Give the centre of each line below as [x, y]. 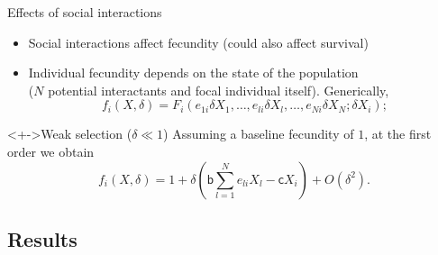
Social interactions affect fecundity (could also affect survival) [198, 42]
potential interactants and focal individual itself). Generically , [219, 90]
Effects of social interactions [85, 12]
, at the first [398, 134]
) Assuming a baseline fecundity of [259, 134]
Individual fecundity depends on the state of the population [193, 73]
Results [42, 238]
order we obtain [51, 151]
